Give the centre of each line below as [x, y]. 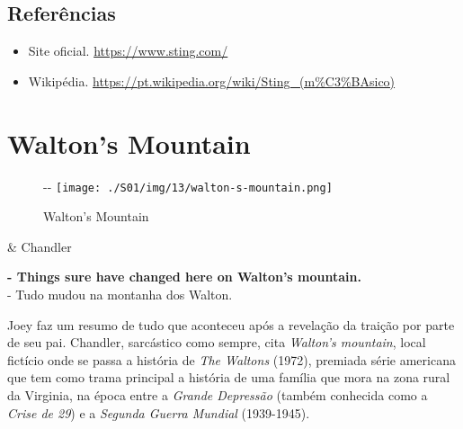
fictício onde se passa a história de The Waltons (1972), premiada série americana [231, 359]
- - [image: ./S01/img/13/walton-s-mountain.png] [188, 186]
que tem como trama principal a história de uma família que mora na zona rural [229, 377]
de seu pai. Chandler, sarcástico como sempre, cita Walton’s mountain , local [217, 342]
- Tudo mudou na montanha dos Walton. [120, 294]
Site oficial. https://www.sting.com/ [128, 51]
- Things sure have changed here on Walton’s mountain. [184, 277]
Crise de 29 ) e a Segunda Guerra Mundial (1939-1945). [159, 412]
